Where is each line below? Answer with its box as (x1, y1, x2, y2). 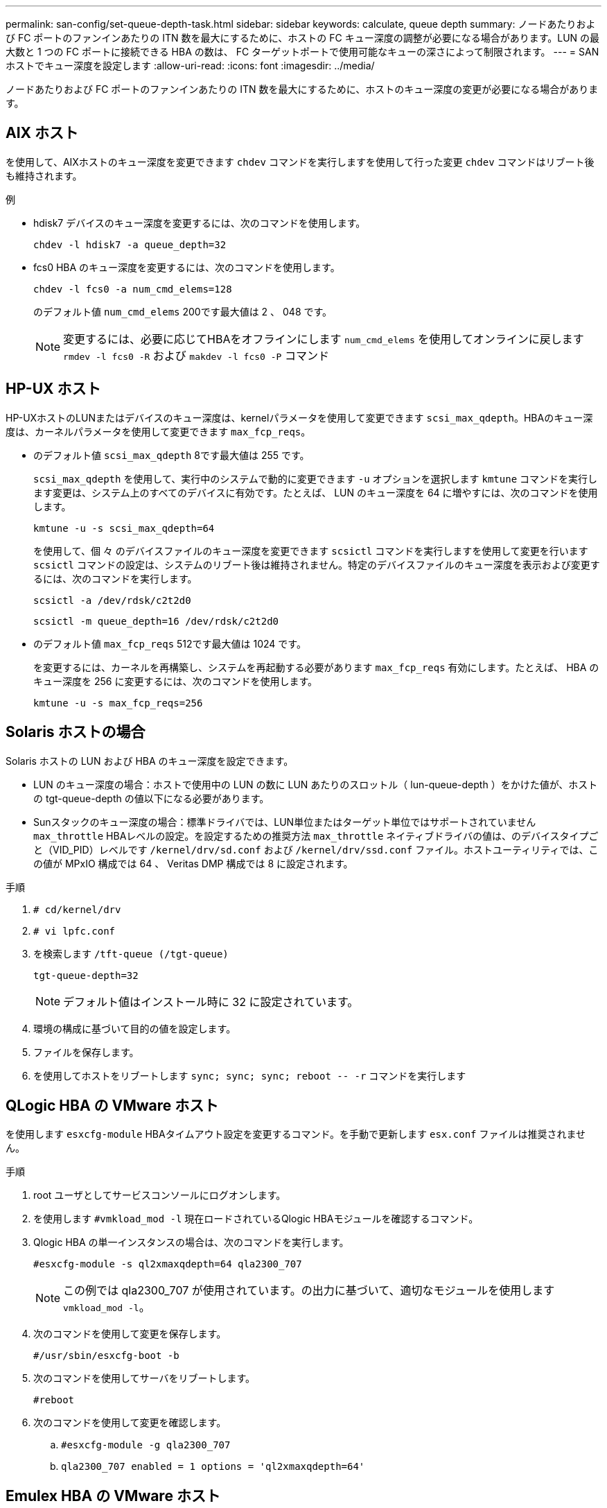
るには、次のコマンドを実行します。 (33, 572, 197, 584)
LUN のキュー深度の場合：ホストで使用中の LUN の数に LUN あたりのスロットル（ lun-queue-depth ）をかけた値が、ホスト (33, 778, 598, 790)
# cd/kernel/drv (33, 903, 121, 915)
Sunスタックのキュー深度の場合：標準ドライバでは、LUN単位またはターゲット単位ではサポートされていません (33, 815, 536, 828)
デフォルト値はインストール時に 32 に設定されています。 (63, 994, 359, 1009)
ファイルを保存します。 (33, 1046, 139, 1058)
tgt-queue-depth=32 (33, 969, 139, 981)
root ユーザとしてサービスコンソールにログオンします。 (33, 1189, 286, 1202)
